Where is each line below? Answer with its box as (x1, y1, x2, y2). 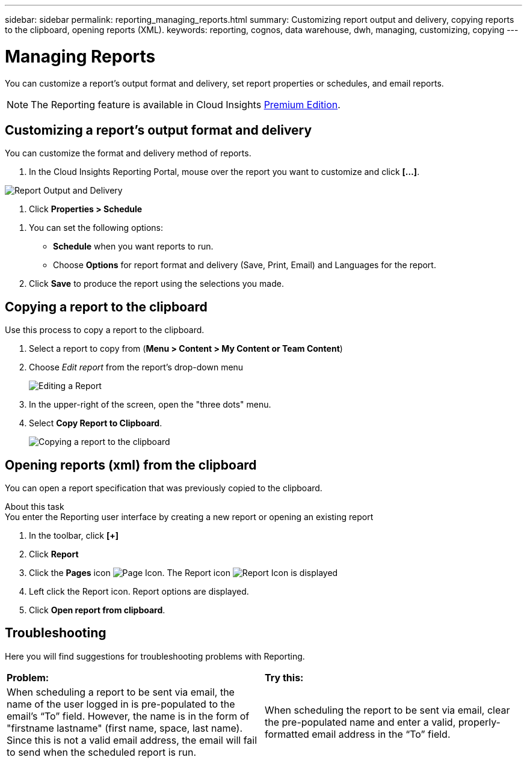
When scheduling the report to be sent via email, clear (265, 703, 510, 716)
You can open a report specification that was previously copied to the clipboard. (5, 483, 322, 494)
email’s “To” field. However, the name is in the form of (7, 709, 250, 722)
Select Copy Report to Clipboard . (29, 418, 162, 429)
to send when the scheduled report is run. (7, 746, 197, 758)
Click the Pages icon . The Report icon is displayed (29, 568, 338, 578)
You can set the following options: (29, 222, 164, 233)
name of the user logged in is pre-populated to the (7, 697, 235, 710)
